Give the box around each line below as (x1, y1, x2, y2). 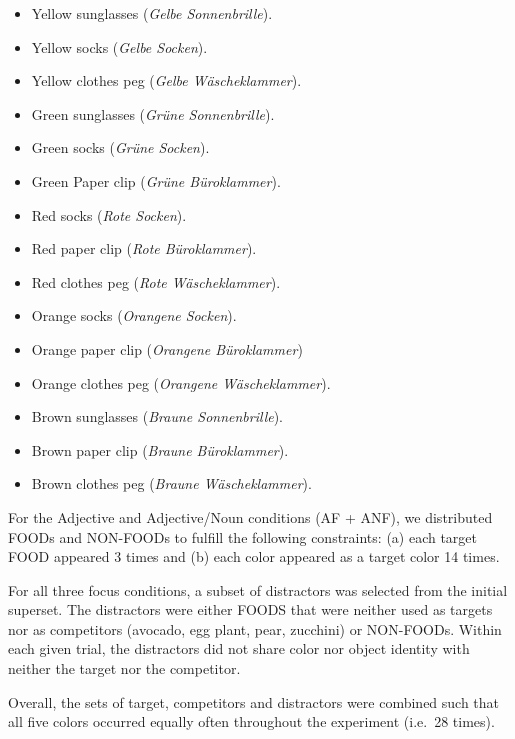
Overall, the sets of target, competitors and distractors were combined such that (8, 691, 500, 712)
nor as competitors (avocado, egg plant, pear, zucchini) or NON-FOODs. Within (8, 618, 502, 639)
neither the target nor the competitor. (8, 658, 241, 679)
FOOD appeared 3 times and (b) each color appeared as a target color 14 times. (8, 546, 500, 567)
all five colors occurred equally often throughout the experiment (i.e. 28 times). (8, 711, 495, 732)
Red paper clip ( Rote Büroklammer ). (31, 238, 257, 259)
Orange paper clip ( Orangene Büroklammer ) (31, 338, 303, 359)
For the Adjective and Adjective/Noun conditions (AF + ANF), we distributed (8, 506, 493, 527)
